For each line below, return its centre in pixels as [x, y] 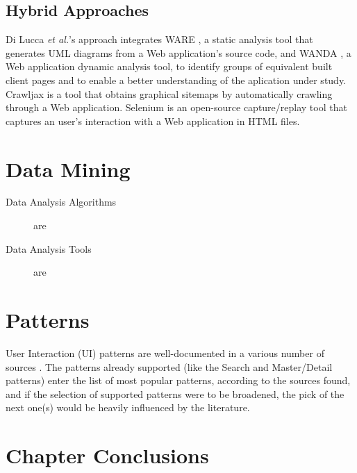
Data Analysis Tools [49, 248]
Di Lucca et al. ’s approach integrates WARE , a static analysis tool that [159, 39]
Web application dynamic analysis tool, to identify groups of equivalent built [169, 66]
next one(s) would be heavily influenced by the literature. [128, 407]
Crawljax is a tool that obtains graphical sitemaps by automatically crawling [169, 93]
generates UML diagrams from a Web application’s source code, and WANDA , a [178, 52]
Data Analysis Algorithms [61, 202]
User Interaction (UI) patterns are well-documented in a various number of [165, 352]
